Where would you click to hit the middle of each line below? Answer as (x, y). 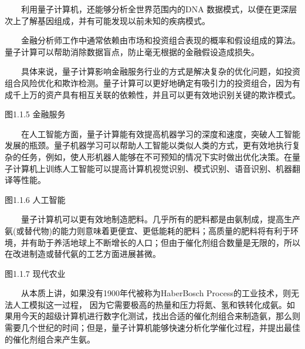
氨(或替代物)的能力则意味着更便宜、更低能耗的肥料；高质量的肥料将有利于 (148, 230)
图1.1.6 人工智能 (35, 199)
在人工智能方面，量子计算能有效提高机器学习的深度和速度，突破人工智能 (161, 133)
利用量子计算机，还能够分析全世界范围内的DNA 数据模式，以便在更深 (155, 9)
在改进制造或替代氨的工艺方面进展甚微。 (83, 254)
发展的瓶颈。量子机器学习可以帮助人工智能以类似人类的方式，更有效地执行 (148, 145)
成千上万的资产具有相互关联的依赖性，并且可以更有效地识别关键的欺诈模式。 (152, 94)
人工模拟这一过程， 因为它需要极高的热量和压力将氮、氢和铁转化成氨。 (150, 304)
